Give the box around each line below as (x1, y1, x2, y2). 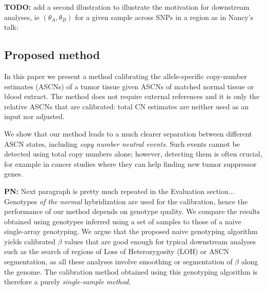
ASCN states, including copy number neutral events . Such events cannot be (4, 138, 240, 149)
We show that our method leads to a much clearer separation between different (4, 128, 252, 139)
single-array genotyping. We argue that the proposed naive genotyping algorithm (4, 226, 258, 237)
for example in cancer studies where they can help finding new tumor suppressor (4, 158, 257, 169)
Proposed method (4, 47, 100, 63)
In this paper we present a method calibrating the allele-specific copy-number (4, 70, 247, 81)
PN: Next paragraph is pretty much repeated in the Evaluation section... (4, 185, 235, 196)
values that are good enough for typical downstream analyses (64, 236, 256, 246)
